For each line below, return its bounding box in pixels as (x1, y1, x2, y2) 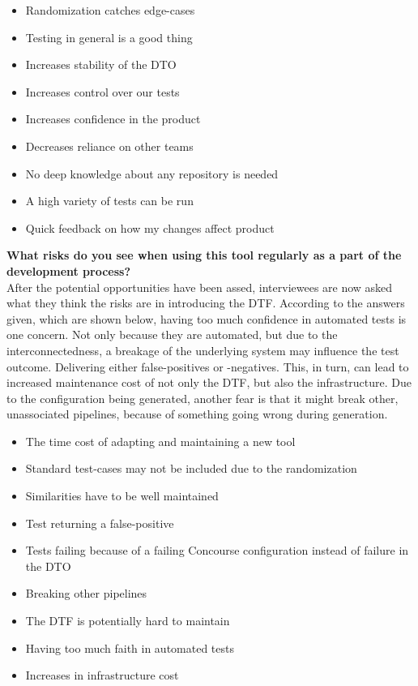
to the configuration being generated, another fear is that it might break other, (6, 389, 399, 406)
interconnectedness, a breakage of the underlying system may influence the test (6, 341, 399, 358)
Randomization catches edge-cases (25, 2, 195, 18)
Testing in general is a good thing (25, 28, 193, 45)
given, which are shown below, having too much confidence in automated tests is (6, 310, 407, 327)
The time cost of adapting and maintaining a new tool (25, 432, 296, 449)
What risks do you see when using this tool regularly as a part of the (6, 247, 402, 264)
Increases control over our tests (25, 83, 180, 100)
